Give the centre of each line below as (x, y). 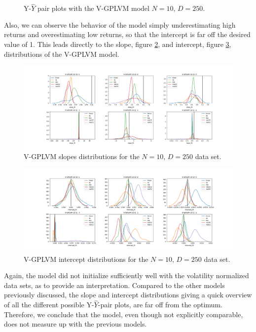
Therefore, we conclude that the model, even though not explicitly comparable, (124, 314)
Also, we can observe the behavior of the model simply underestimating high (120, 24)
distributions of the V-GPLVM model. (62, 54)
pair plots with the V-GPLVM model (93, 8)
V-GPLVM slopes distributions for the (82, 156)
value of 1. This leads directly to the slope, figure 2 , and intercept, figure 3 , (118, 44)
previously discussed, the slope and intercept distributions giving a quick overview (128, 295)
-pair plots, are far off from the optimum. (160, 305)
